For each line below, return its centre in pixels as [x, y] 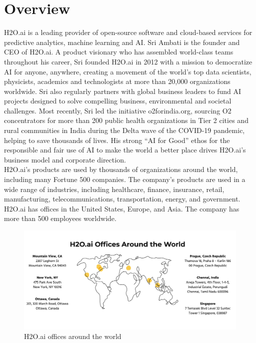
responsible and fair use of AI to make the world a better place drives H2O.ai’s [125, 150]
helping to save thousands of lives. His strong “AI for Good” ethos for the [117, 140]
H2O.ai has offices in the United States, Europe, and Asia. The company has [122, 208]
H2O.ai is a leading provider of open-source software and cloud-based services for [128, 32]
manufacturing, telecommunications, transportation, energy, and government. [122, 199]
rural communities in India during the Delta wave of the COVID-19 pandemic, [124, 130]
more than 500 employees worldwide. [60, 218]
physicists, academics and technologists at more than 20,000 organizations [117, 81]
